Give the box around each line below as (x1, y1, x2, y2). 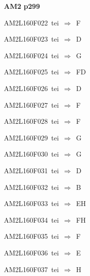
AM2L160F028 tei (4, 116, 59, 126)
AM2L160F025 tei (4, 67, 59, 77)
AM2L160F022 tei (4, 17, 59, 27)
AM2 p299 (4, 1, 40, 11)
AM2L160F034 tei (4, 214, 59, 225)
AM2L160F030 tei (4, 149, 59, 159)
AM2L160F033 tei (4, 198, 59, 208)
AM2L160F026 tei (4, 83, 59, 93)
